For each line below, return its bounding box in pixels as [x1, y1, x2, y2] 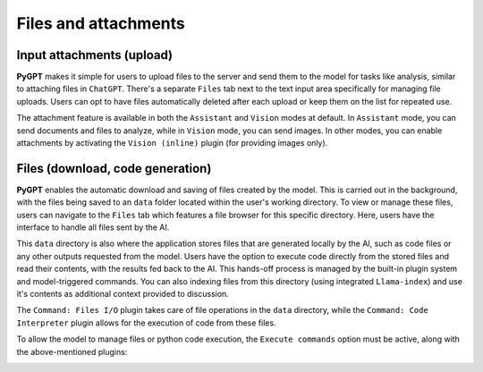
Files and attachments [16, 13, 185, 33]
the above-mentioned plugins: [16, 346, 128, 357]
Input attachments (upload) [16, 47, 174, 63]
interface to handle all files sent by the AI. [16, 222, 170, 232]
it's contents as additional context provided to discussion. [16, 289, 230, 300]
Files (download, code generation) [16, 161, 212, 176]
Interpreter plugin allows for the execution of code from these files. [16, 317, 276, 328]
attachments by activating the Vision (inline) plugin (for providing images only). [16, 138, 328, 148]
